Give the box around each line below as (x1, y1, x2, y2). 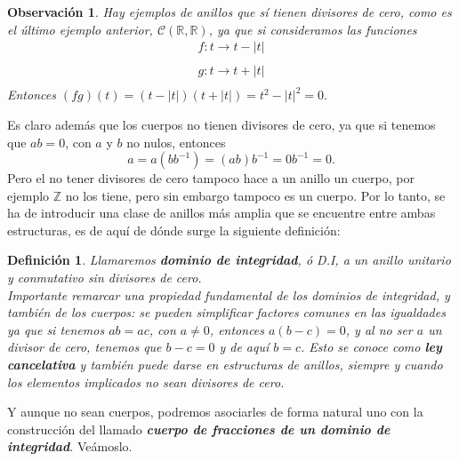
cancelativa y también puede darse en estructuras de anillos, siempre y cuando (7, 355, 443, 374)
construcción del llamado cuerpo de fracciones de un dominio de (7, 419, 391, 438)
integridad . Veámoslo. (7, 437, 133, 456)
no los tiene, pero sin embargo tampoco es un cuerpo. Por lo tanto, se (65, 186, 446, 204)
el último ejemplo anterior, (7, 20, 153, 38)
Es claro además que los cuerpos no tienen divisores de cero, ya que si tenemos (7, 115, 436, 133)
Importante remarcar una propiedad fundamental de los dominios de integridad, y (7, 285, 450, 304)
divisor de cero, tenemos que (7, 338, 162, 356)
